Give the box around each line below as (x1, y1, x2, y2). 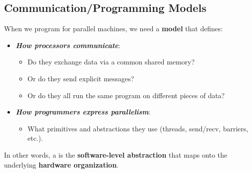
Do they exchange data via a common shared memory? (27, 57, 195, 67)
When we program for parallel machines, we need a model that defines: (4, 23, 223, 34)
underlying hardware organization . (4, 159, 119, 170)
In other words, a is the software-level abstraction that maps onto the (4, 149, 227, 160)
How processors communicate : (15, 40, 121, 50)
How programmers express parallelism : (15, 107, 151, 117)
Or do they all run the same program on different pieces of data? (27, 90, 225, 100)
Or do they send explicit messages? (27, 73, 134, 83)
